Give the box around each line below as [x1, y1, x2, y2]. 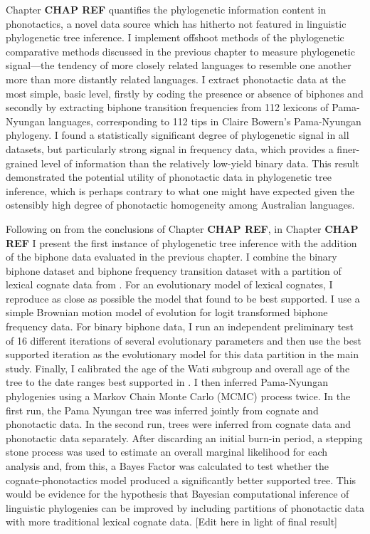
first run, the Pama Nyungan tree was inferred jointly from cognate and [6, 402, 319, 417]
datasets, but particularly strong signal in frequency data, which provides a [6, 141, 334, 156]
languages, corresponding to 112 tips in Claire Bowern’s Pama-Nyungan [48, 113, 361, 128]
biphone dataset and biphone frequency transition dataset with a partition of [6, 263, 342, 278]
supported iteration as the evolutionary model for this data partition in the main [6, 347, 359, 362]
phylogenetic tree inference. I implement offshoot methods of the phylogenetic [6, 30, 344, 45]
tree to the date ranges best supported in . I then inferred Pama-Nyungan [6, 375, 328, 389]
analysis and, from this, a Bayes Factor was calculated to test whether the [6, 459, 329, 473]
